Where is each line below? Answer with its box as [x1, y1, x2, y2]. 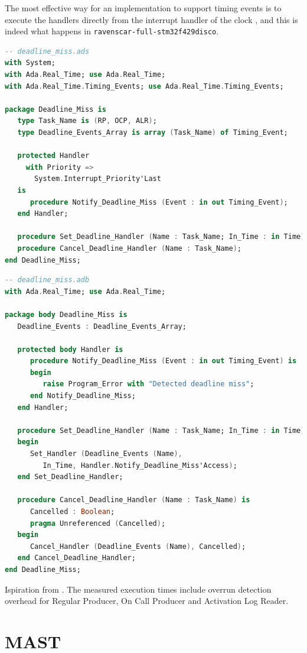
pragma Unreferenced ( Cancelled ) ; [30, 519, 166, 528]
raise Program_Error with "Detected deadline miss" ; [43, 380, 254, 389]
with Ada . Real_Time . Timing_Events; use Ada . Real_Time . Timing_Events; [5, 82, 284, 90]
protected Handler [17, 151, 90, 160]
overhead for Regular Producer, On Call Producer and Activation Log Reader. [5, 594, 289, 607]
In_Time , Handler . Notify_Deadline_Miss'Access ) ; [43, 461, 237, 470]
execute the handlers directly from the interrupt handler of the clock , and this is [5, 13, 298, 25]
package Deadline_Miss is [5, 105, 106, 114]
